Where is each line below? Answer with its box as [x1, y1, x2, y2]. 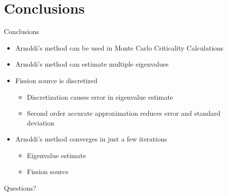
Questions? [4, 183, 36, 193]
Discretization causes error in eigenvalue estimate [27, 91, 173, 102]
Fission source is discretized [15, 75, 97, 85]
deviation [27, 117, 54, 127]
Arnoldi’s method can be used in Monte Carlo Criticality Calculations [15, 42, 224, 53]
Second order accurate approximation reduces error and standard [27, 108, 221, 118]
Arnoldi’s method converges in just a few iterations [15, 134, 167, 144]
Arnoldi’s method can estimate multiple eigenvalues [15, 59, 169, 69]
